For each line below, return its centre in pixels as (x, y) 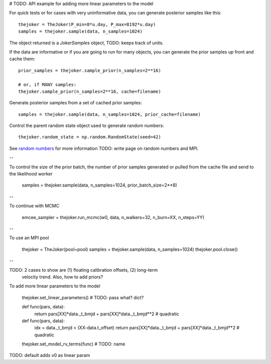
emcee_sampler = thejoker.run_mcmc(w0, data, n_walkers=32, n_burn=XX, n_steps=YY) (113, 217)
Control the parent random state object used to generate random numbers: (87, 126)
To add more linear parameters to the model (55, 286)
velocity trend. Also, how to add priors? (62, 277)
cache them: (22, 59)
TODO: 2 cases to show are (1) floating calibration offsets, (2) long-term (84, 270)
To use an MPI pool (29, 238)
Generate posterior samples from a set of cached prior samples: (76, 103)
